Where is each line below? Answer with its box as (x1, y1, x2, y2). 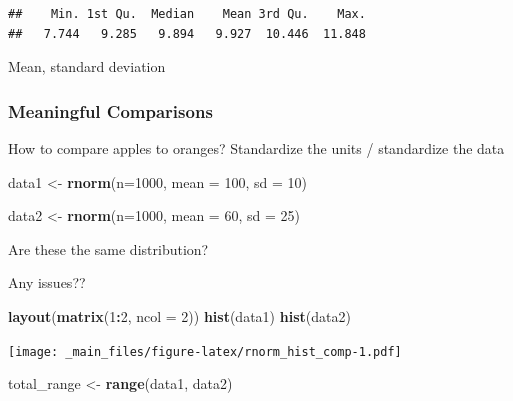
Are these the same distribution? (8, 238, 209, 259)
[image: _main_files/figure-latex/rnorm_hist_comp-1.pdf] (8, 344, 402, 359)
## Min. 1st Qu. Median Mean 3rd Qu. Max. (8, 7, 366, 21)
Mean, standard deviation (8, 56, 166, 77)
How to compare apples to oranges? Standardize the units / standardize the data (8, 138, 505, 158)
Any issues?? (8, 272, 86, 293)
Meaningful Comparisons (8, 98, 213, 123)
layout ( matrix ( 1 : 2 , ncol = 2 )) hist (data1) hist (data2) (8, 305, 351, 326)
